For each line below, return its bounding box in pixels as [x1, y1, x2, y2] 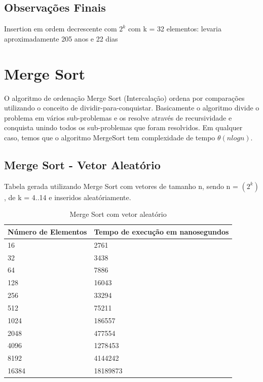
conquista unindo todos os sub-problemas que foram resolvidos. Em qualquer [4, 122, 243, 133]
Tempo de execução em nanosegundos [94, 226, 229, 237]
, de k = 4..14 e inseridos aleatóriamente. [4, 192, 131, 202]
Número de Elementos [8, 226, 87, 237]
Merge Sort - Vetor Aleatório [4, 157, 161, 172]
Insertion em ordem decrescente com [4, 23, 117, 34]
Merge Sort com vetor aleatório [69, 209, 167, 219]
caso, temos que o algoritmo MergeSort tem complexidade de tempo [4, 132, 215, 142]
